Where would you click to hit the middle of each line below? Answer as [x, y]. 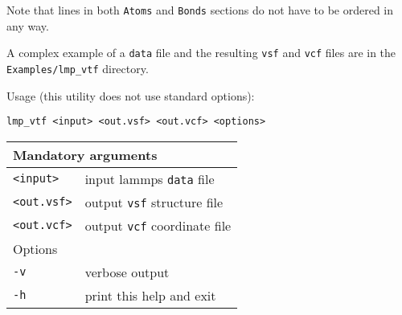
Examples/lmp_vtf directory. [78, 68]
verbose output [127, 272]
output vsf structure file [154, 202]
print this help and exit [150, 295]
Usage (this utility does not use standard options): [131, 95]
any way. [28, 25]
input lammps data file [150, 178]
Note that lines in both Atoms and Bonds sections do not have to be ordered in [200, 10]
